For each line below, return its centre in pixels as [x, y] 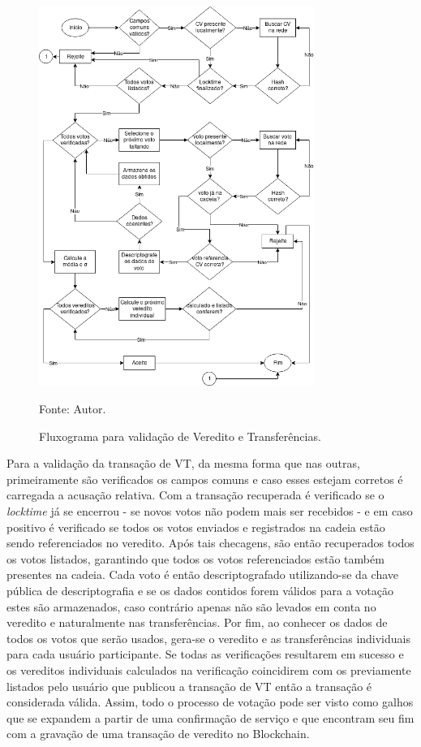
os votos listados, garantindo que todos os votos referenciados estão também [195, 558]
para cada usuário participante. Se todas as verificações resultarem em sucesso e [205, 654]
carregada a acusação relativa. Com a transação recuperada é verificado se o [195, 495]
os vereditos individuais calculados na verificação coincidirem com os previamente [209, 669]
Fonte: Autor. [73, 409]
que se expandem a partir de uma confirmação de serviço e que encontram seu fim [210, 717]
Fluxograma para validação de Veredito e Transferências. [180, 436]
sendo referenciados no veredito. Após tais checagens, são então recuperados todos [210, 543]
